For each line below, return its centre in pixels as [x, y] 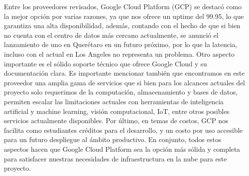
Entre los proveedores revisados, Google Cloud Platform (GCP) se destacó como [123, 6]
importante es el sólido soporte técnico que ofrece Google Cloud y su [106, 63]
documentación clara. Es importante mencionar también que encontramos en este [124, 73]
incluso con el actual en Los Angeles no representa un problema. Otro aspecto [119, 54]
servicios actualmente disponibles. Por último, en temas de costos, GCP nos [116, 120]
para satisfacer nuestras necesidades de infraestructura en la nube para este [115, 158]
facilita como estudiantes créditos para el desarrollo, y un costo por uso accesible [123, 130]
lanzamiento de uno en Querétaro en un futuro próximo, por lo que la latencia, [121, 44]
